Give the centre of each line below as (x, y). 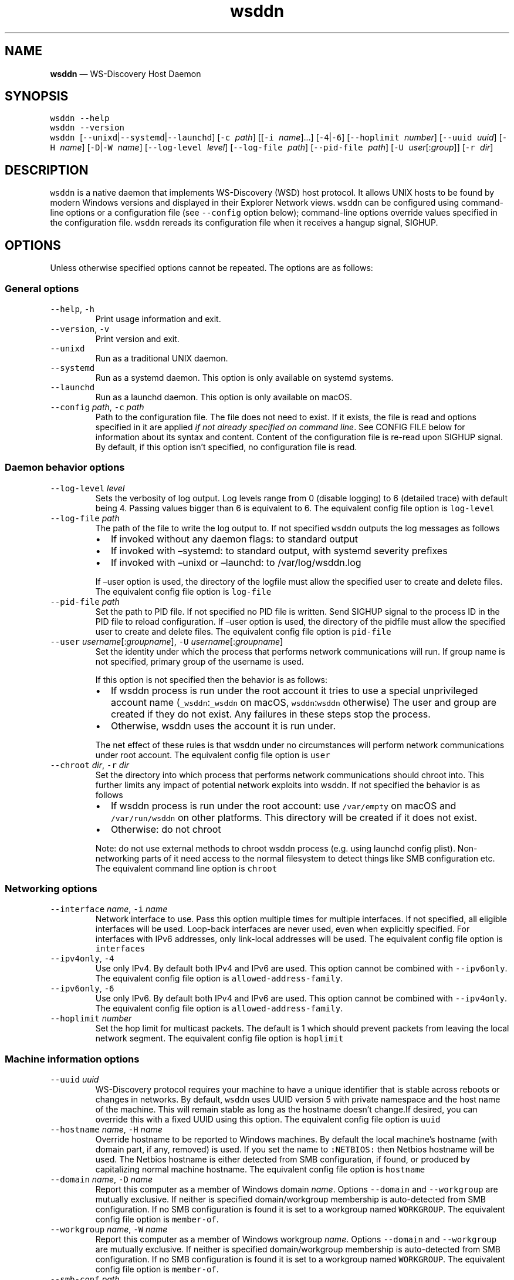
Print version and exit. (137, 339)
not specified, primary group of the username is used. (199, 661)
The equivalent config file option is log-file (183, 591)
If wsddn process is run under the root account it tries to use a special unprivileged (294, 690)
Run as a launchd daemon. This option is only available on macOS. (224, 397)
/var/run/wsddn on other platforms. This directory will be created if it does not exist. (294, 817)
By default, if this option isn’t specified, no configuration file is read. (226, 447)
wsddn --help (80, 118)
